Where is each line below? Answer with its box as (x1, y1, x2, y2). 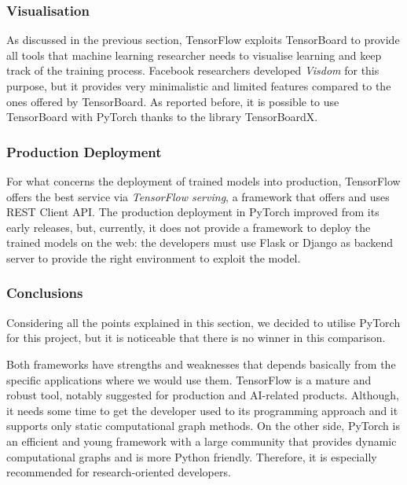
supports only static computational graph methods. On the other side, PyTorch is (6, 417, 400, 434)
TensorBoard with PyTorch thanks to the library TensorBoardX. (6, 108, 318, 125)
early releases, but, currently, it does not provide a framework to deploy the (6, 219, 371, 235)
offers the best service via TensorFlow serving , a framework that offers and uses (6, 188, 390, 204)
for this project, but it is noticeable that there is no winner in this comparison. (6, 329, 386, 346)
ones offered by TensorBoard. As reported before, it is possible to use (6, 93, 339, 109)
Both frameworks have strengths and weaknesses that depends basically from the (6, 355, 396, 372)
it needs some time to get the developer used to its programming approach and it (6, 402, 398, 418)
